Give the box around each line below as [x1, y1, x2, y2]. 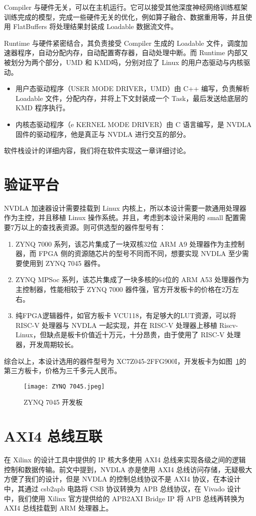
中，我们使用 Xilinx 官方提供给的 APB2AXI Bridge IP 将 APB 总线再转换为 [4, 493, 245, 503]
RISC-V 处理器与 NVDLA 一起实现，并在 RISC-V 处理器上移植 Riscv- [15, 320, 238, 330]
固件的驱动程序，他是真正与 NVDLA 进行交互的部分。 [15, 129, 191, 139]
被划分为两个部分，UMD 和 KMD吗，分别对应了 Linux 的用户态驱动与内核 [4, 57, 244, 67]
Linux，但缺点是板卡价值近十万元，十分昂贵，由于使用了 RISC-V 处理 [15, 329, 241, 340]
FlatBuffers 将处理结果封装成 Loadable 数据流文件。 [13, 21, 178, 32]
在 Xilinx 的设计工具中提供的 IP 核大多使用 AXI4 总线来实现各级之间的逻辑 [4, 454, 246, 465]
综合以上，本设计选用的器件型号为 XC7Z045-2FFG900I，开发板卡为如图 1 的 [4, 355, 247, 366]
